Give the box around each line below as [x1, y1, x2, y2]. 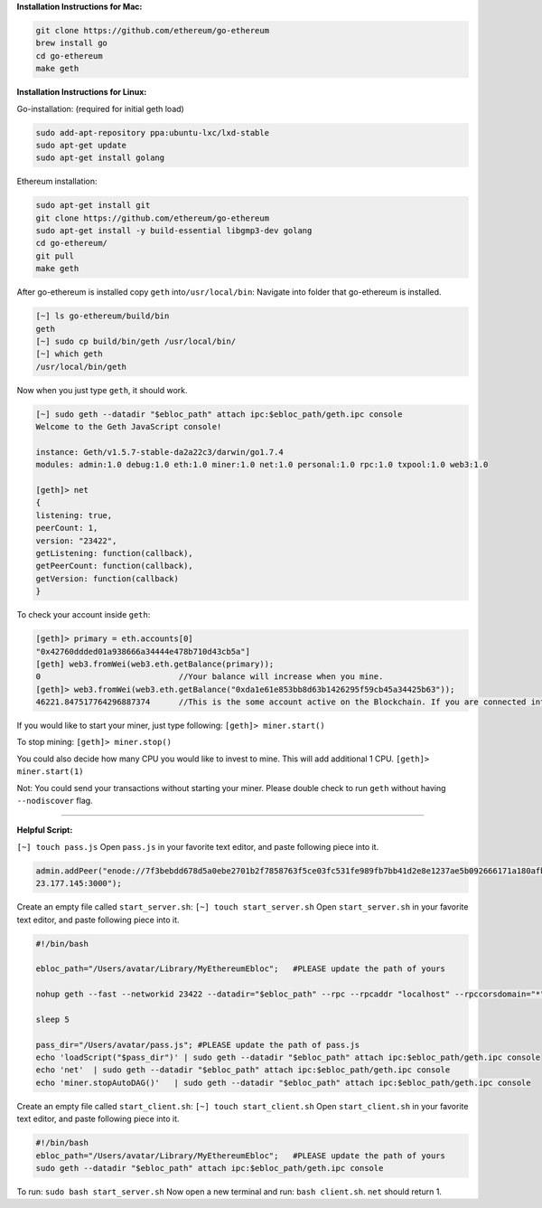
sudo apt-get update [35, 140, 126, 150]
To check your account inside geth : [16, 609, 151, 620]
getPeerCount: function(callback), [35, 561, 193, 571]
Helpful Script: [16, 825, 73, 835]
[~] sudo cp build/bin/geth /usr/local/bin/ [35, 335, 237, 346]
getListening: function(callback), [35, 548, 193, 559]
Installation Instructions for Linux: [16, 87, 147, 98]
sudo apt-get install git [35, 200, 151, 211]
